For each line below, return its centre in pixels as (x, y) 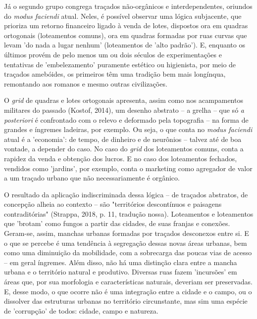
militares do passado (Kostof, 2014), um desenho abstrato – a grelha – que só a (124, 110)
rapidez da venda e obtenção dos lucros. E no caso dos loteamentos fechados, (121, 158)
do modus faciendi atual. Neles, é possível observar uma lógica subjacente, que (123, 16)
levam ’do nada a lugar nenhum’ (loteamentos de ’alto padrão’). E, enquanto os (125, 45)
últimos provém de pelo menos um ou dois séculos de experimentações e (113, 54)
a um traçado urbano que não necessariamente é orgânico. (92, 178)
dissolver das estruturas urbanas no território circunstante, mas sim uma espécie (126, 301)
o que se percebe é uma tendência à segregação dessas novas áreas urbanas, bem (126, 243)
